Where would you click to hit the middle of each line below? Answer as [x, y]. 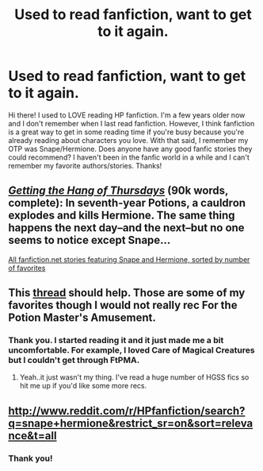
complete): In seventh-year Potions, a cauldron [127, 203]
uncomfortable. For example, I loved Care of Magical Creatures [131, 350]
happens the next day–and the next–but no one [126, 228]
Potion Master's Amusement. [82, 318]
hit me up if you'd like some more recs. [83, 386]
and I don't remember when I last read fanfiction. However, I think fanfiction [131, 123]
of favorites [27, 268]
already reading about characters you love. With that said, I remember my [128, 140]
